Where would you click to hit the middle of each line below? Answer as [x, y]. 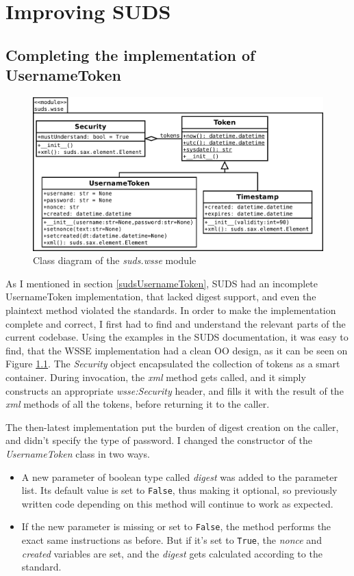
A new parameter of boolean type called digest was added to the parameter [179, 476]
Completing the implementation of [130, 54]
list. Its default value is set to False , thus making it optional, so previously [179, 490]
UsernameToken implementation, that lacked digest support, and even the [161, 297]
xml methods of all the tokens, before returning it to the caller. [138, 404]
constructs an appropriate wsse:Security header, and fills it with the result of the [175, 390]
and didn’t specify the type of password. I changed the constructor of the [159, 440]
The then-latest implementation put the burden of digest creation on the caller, [172, 427]
